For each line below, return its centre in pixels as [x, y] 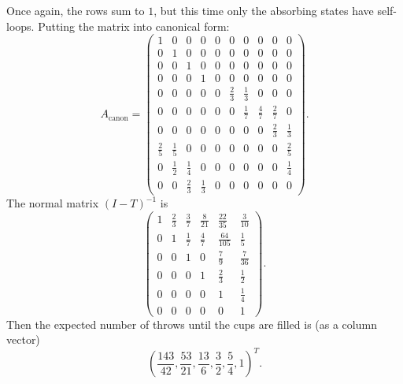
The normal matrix [53, 203]
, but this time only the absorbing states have [264, 10]
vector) [23, 339]
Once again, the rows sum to [76, 10]
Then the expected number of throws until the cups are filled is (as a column [192, 324]
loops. [20, 26]
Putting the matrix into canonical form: [134, 26]
